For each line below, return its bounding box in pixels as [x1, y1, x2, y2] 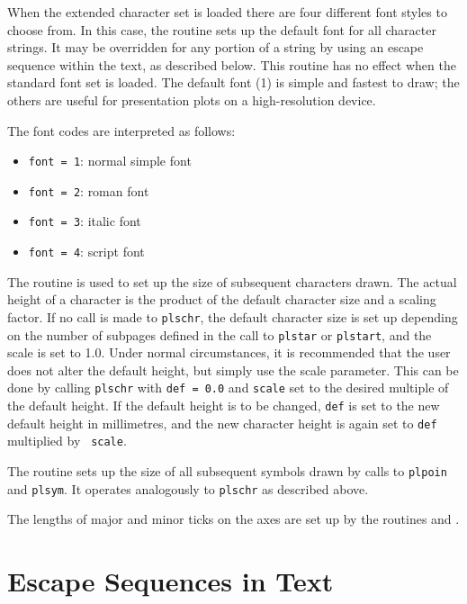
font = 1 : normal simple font [28, 151, 192, 170]
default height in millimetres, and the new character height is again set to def [7, 413, 437, 432]
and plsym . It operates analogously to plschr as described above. [7, 479, 369, 498]
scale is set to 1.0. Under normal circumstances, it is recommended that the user [7, 343, 451, 362]
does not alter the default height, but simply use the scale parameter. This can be [7, 360, 459, 379]
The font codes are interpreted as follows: [7, 121, 236, 140]
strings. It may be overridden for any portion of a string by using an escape [7, 38, 424, 57]
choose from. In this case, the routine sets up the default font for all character [7, 20, 436, 39]
